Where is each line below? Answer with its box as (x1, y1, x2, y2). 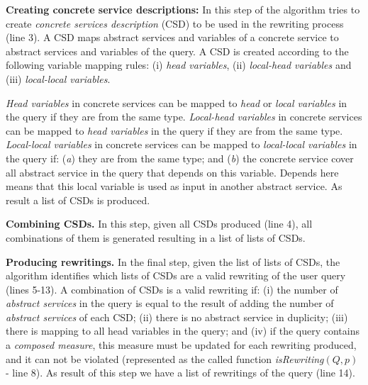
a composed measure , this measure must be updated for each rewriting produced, (6, 337, 357, 352)
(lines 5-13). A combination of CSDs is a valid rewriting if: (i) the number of (6, 281, 338, 296)
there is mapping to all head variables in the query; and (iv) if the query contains (6, 323, 359, 338)
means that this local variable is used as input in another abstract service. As (6, 179, 342, 194)
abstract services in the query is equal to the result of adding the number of (6, 296, 334, 311)
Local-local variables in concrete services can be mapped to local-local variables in (6, 137, 357, 152)
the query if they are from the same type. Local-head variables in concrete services (6, 109, 362, 124)
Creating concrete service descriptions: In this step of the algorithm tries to (6, 2, 360, 16)
